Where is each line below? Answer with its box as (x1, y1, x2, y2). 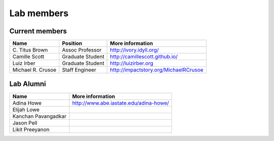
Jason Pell (12, 119, 38, 126)
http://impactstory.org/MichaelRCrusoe (110, 66, 204, 73)
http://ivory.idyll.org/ (110, 46, 159, 54)
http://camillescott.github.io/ (110, 53, 178, 60)
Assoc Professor (61, 46, 101, 54)
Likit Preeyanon (12, 126, 50, 133)
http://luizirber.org (110, 60, 154, 67)
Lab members (9, 8, 68, 19)
